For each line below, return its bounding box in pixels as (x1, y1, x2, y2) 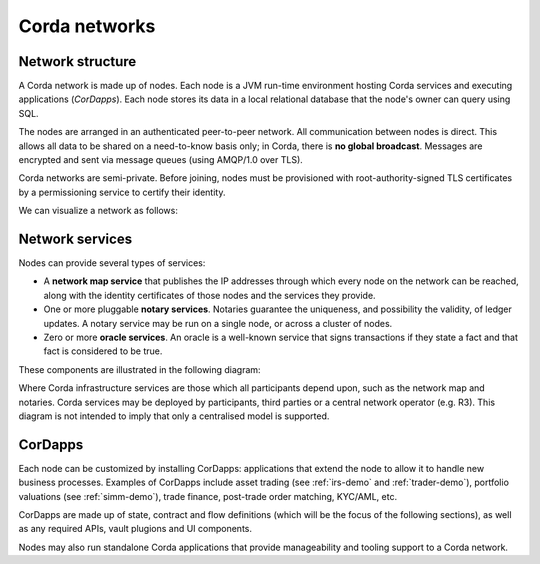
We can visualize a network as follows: (18, 205, 179, 217)
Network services (18, 231, 133, 247)
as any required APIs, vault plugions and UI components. (18, 523, 253, 535)
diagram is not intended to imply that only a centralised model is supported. (18, 410, 330, 422)
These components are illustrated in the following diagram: (18, 363, 261, 375)
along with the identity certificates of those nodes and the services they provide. (43, 289, 376, 301)
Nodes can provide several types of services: (18, 257, 206, 269)
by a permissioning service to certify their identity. (18, 186, 226, 198)
